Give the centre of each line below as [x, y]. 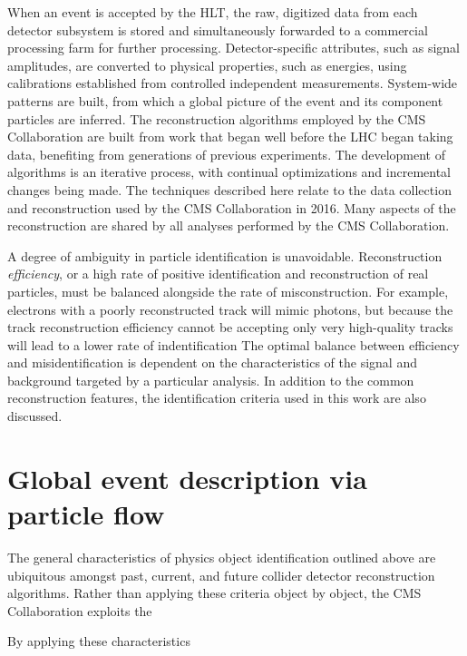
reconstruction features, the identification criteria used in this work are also [217, 398]
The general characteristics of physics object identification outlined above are [222, 557]
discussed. [35, 416]
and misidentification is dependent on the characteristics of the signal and [212, 362]
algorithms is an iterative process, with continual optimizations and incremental [229, 172]
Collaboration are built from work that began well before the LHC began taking [230, 137]
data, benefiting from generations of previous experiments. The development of [227, 154]
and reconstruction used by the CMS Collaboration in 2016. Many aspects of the [232, 207]
